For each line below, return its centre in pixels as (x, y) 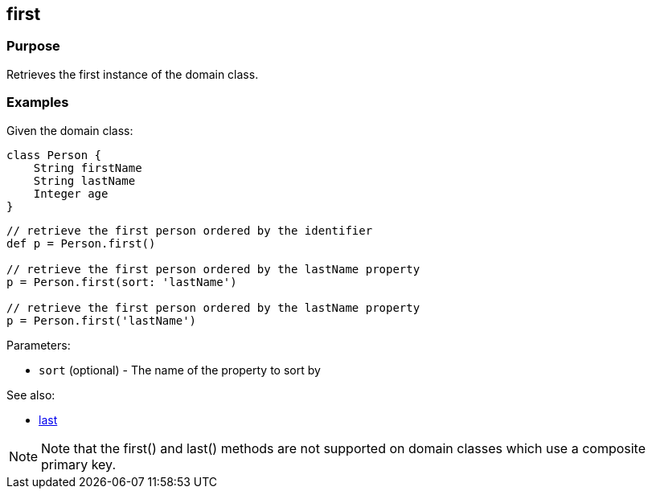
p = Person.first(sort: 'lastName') (122, 282)
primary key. (79, 464)
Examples (38, 102)
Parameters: (39, 345)
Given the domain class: (70, 130)
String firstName (88, 168)
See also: (31, 395)
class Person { (54, 155)
